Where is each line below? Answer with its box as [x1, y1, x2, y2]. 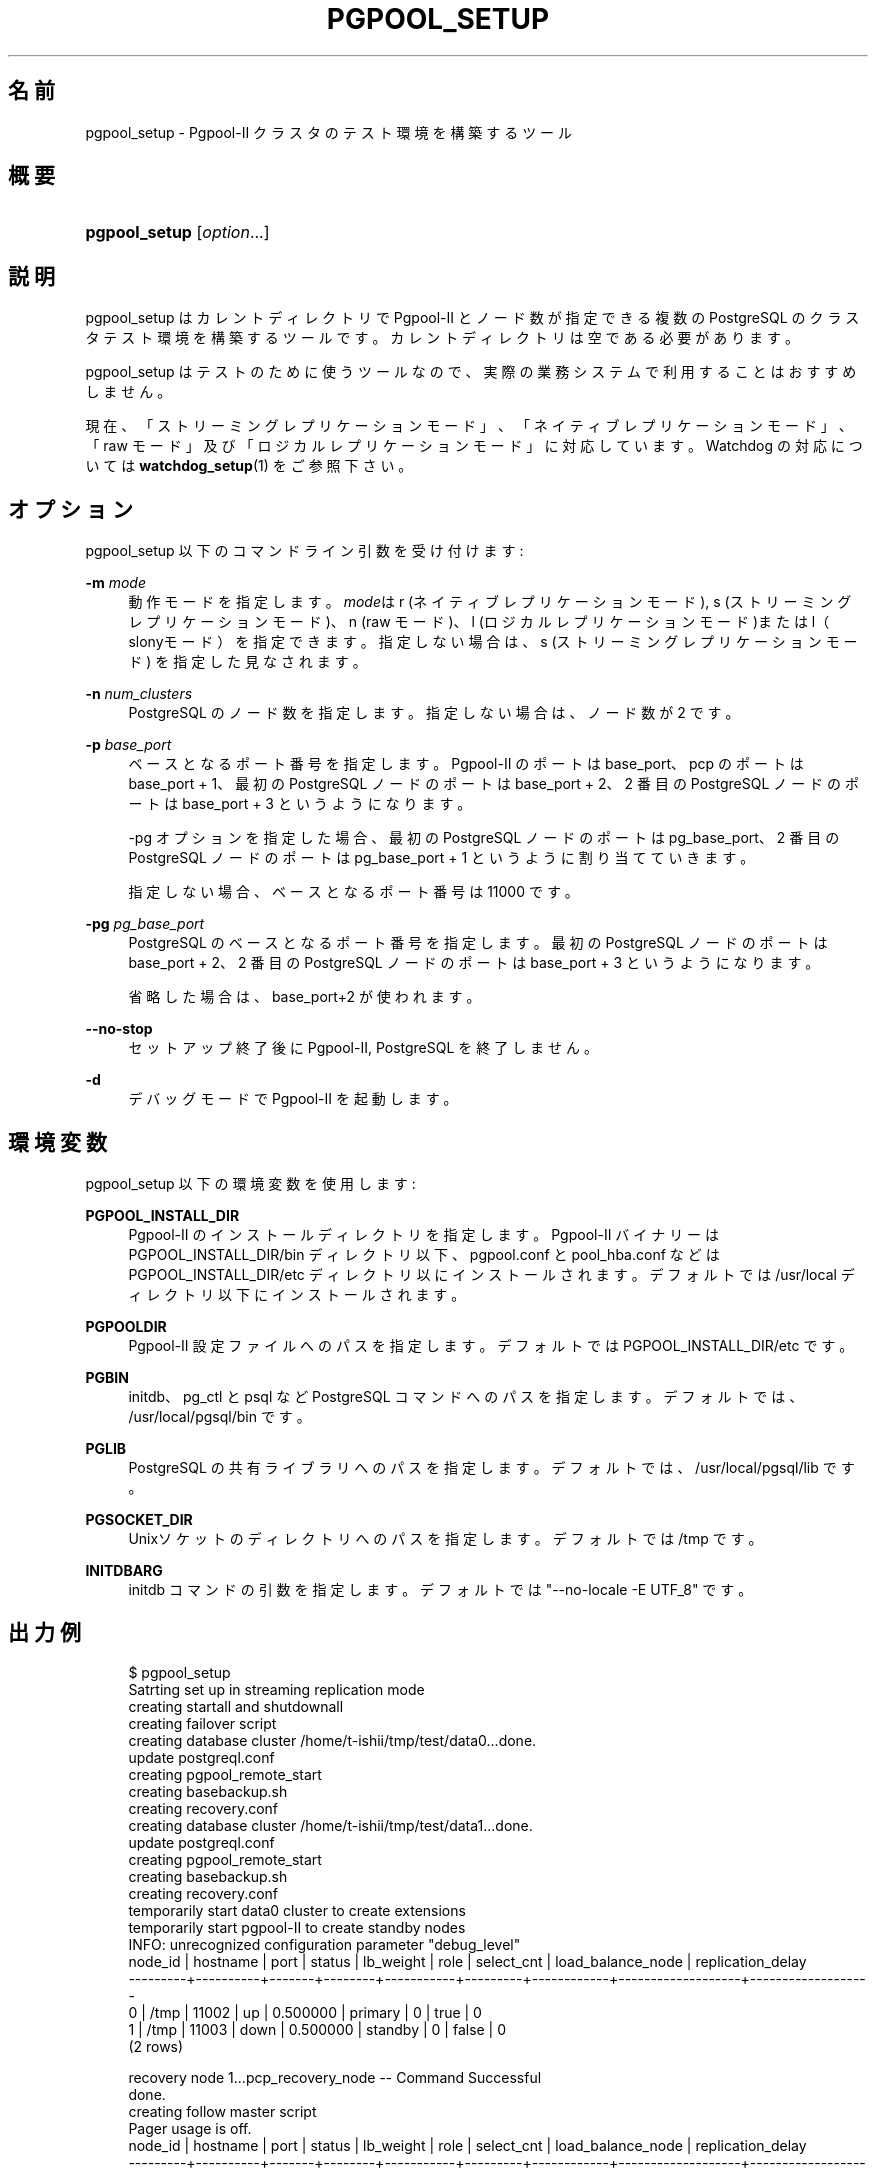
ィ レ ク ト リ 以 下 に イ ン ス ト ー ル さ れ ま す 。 [128, 1285, 466, 1303]
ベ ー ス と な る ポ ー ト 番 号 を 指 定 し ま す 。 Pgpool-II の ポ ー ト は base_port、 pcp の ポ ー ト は [128, 755, 804, 773]
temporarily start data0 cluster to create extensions [128, 1901, 466, 1919]
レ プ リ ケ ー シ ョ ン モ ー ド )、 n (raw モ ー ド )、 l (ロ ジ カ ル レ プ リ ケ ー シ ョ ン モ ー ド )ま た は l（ [128, 613, 830, 631]
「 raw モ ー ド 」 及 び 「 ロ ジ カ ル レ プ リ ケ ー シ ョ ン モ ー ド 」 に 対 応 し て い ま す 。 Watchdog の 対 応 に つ [85, 437, 863, 455]
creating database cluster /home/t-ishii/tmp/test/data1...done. [128, 1816, 533, 1834]
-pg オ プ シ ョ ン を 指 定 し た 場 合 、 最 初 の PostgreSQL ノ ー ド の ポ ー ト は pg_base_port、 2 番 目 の [128, 829, 840, 847]
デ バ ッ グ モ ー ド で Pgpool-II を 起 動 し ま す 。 [128, 1090, 458, 1108]
